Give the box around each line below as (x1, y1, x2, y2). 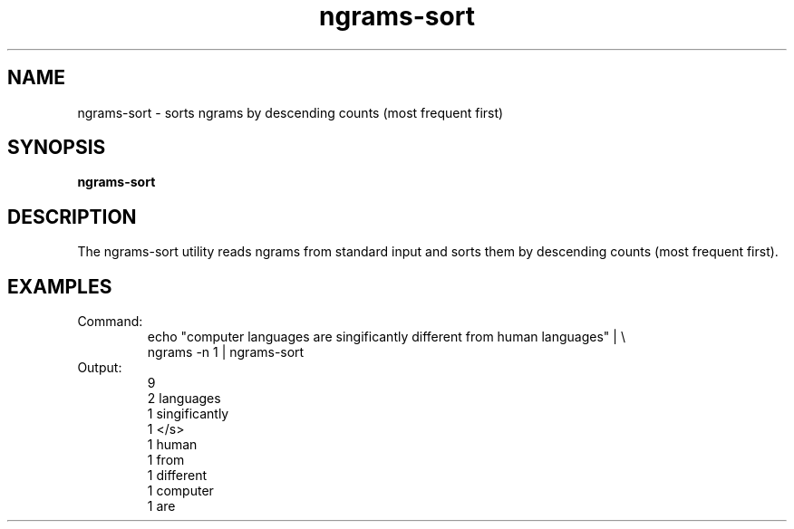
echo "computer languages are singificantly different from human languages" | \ (147, 329, 625, 345)
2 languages (147, 390, 221, 407)
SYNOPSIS (7, 136, 106, 159)
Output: (77, 360, 122, 376)
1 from (147, 452, 185, 468)
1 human (147, 437, 198, 453)
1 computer (147, 483, 214, 499)
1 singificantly (147, 406, 229, 422)
